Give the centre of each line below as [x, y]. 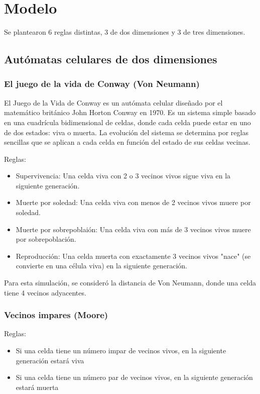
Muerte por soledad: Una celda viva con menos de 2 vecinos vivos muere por [133, 202]
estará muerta [37, 387]
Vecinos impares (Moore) [56, 315]
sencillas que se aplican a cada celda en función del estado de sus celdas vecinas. [127, 142]
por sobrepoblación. [46, 239]
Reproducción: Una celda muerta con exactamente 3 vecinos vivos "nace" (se [133, 256]
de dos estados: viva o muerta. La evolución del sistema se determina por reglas [126, 132]
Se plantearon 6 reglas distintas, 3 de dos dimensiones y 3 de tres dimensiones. [125, 32]
